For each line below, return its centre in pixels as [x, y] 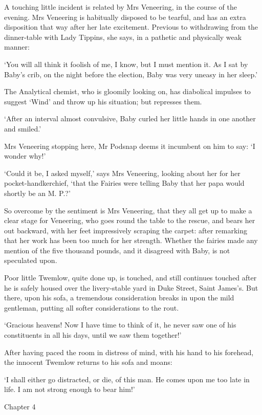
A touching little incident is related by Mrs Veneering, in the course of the [121, 7]
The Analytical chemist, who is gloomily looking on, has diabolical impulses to [127, 91]
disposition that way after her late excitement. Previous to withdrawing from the [131, 27]
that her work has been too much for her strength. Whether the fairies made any [131, 240]
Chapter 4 [20, 406]
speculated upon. [31, 260]
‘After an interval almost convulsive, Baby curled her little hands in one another [130, 118]
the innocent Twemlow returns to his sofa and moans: [88, 362]
